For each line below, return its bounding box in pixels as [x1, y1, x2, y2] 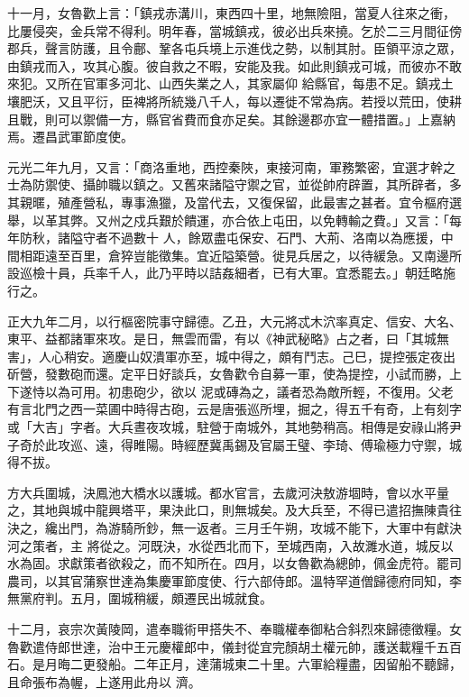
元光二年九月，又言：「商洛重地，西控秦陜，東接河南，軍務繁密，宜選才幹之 [7, 157, 455, 176]
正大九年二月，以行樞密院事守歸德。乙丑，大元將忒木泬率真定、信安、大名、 [7, 311, 462, 330]
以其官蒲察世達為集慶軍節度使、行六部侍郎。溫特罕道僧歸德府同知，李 [44, 571, 462, 590]
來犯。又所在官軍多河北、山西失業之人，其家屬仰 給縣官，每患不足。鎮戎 [7, 74, 441, 93]
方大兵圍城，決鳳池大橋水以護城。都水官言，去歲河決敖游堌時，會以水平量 [7, 482, 449, 501]
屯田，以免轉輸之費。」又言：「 [271, 210, 449, 229]
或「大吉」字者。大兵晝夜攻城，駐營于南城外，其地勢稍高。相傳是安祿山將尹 [7, 417, 462, 436]
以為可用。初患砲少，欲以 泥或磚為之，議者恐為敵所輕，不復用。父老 [44, 381, 454, 400]
